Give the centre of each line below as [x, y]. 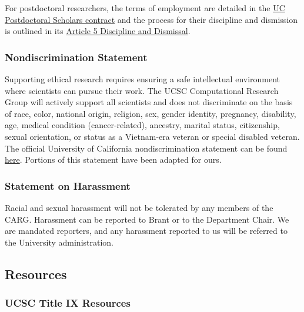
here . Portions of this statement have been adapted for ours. [113, 160]
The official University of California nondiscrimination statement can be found [146, 148]
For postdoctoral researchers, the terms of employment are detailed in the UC [145, 8]
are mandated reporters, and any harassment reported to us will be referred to [146, 231]
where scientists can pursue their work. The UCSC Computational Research [142, 90]
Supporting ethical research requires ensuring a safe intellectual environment [143, 79]
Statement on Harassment [68, 185]
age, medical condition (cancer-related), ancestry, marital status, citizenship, [142, 125]
